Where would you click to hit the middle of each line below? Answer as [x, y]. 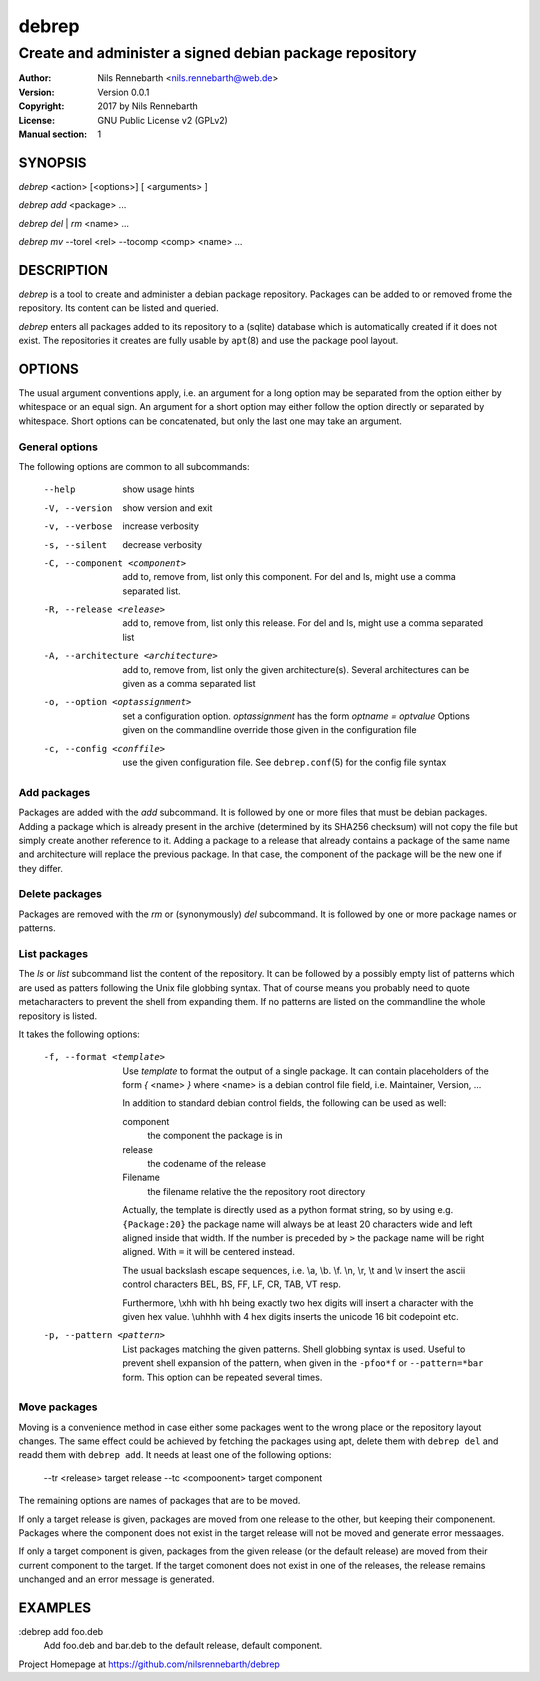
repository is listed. [58, 1016]
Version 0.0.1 [123, 92]
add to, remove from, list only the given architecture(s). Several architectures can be [296, 669]
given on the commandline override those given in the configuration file [269, 730]
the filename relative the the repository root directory [256, 1191]
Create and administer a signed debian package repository [217, 53]
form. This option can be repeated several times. [222, 1377]
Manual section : [53, 134]
